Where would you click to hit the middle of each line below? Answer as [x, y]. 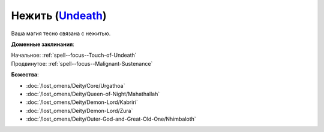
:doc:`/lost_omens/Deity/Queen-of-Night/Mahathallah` [93, 94]
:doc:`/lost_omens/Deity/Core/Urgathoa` [76, 85]
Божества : [25, 75]
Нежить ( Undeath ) [59, 16]
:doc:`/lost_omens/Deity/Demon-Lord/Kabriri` [82, 102]
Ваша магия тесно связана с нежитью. [61, 33]
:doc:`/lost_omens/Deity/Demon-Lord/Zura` [79, 110]
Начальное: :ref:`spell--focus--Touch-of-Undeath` [74, 55]
